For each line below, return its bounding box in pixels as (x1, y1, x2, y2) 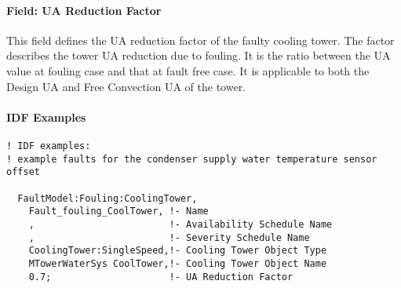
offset (6, 166, 40, 178)
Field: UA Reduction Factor (6, 2, 162, 18)
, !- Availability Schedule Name (28, 218, 333, 230)
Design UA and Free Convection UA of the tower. (6, 78, 246, 94)
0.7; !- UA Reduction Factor (28, 271, 293, 283)
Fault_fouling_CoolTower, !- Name (28, 206, 209, 217)
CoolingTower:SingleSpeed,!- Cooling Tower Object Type (28, 245, 327, 257)
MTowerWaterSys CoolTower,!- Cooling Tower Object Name (28, 257, 327, 269)
